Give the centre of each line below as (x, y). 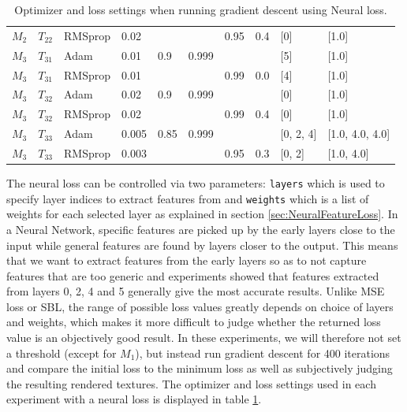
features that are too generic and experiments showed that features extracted (193, 275)
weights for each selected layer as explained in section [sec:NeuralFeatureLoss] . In (202, 214)
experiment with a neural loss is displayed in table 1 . (134, 399)
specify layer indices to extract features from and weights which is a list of (188, 198)
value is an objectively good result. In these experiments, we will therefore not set (204, 338)
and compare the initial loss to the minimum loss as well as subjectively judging (200, 368)
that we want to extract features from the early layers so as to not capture (187, 260)
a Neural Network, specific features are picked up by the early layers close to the (201, 229)
